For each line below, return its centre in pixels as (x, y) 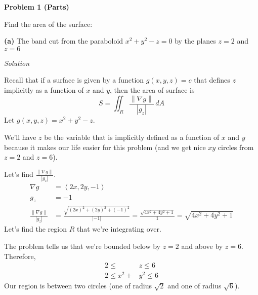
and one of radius (195, 286)
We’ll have (20, 137)
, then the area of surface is (152, 89)
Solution (17, 63)
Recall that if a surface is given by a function (74, 80)
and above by (202, 246)
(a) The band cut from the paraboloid (64, 41)
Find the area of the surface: (48, 24)
